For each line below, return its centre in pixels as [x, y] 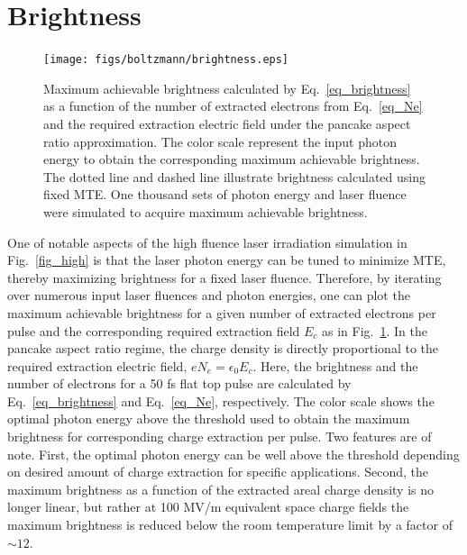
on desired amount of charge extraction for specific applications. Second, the [218, 472]
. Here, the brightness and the [335, 365]
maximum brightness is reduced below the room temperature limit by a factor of [230, 525]
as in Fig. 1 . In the [375, 330]
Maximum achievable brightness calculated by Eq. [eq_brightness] [227, 88]
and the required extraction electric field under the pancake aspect [227, 123]
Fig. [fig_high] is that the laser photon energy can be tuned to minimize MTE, [227, 260]
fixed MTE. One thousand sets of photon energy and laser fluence [225, 194]
